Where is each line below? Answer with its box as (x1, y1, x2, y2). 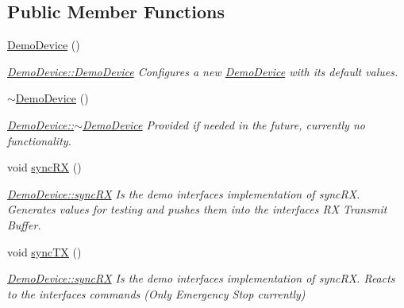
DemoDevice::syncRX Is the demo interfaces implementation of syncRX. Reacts (7, 270, 395, 287)
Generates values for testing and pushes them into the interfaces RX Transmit (7, 201, 387, 218)
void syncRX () (7, 159, 82, 175)
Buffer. (7, 216, 41, 233)
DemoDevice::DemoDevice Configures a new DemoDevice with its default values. (7, 63, 398, 79)
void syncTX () (7, 243, 82, 260)
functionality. (7, 132, 71, 148)
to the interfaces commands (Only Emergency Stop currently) (7, 285, 306, 302)
